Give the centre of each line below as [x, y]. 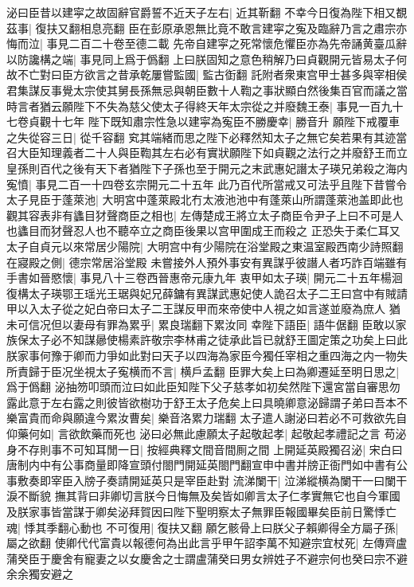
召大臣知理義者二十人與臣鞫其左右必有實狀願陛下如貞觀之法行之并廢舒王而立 [207, 153]
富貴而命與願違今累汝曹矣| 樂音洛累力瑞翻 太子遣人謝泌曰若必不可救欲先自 [212, 418]
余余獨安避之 [40, 574]
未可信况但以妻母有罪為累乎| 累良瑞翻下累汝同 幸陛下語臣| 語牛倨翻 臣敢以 [201, 324]
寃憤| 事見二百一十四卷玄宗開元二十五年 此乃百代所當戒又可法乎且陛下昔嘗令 [207, 184]
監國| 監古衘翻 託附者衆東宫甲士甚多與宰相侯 [290, 74]
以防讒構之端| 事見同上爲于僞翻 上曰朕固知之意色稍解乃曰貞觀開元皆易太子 [201, 59]
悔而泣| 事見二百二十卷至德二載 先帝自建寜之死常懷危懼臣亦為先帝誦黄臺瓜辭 [207, 43]
